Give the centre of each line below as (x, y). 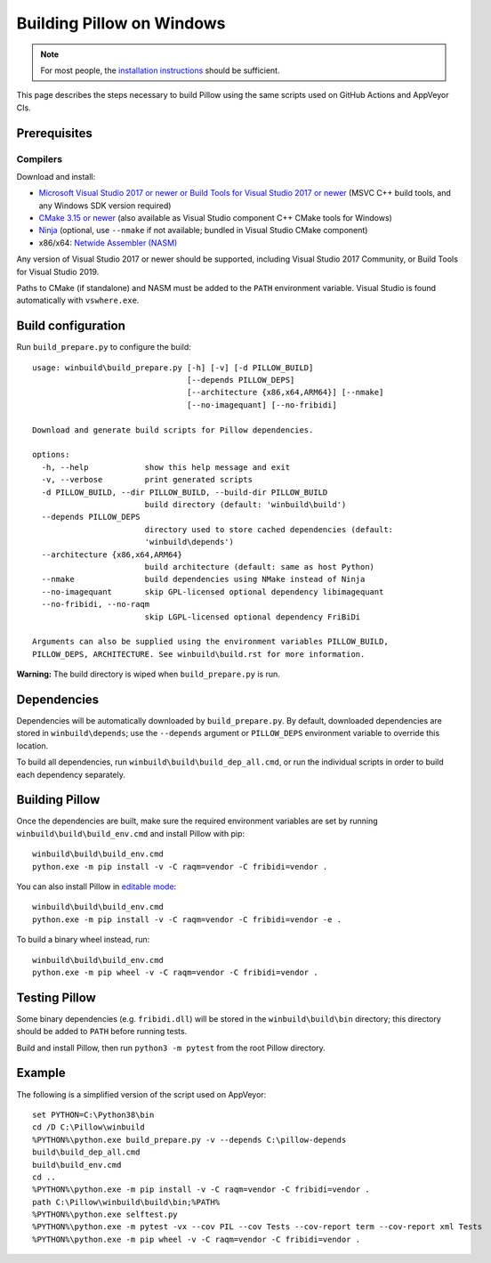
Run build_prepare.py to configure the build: (104, 347)
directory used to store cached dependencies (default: (269, 529)
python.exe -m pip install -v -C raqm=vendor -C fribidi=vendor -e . (187, 919)
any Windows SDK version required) (105, 206)
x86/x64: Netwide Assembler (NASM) (108, 243)
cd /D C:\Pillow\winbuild (89, 1127)
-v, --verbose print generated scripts (147, 480)
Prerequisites (54, 133)
